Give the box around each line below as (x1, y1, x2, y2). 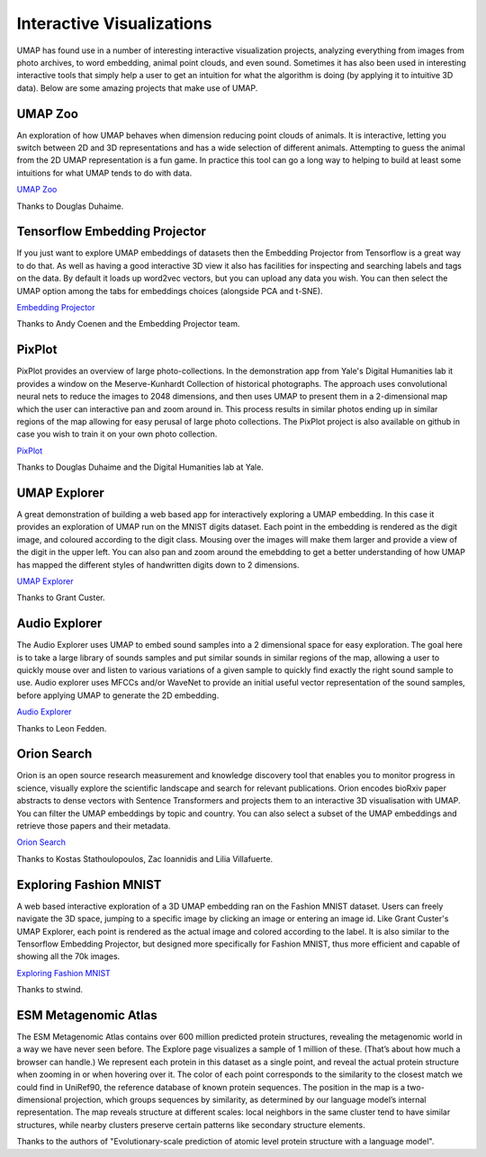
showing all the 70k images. (16, 951, 121, 962)
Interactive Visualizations (16, 13, 212, 33)
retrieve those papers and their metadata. (16, 821, 171, 831)
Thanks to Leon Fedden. (16, 722, 107, 733)
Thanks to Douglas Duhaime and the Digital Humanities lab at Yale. (16, 462, 265, 472)
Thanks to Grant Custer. (16, 592, 105, 603)
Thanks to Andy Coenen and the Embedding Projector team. (16, 318, 240, 329)
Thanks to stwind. (16, 984, 84, 995)
